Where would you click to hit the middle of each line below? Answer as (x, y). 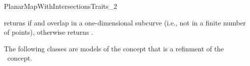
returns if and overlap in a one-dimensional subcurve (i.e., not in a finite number (125, 22)
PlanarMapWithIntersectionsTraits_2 (61, 6)
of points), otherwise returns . (49, 32)
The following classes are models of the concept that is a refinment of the (114, 48)
